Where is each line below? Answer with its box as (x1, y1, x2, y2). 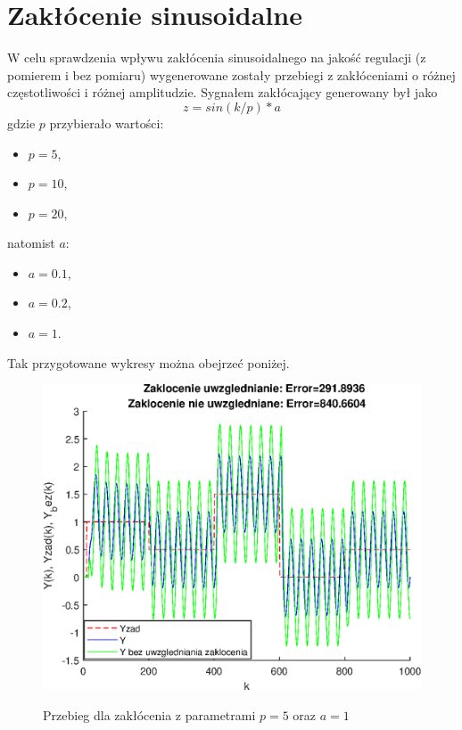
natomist (7, 234, 55, 252)
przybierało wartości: (49, 113, 164, 132)
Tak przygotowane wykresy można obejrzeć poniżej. (7, 353, 290, 372)
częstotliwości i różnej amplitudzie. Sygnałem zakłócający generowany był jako (7, 83, 438, 102)
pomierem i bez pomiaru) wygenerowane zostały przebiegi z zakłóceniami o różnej (7, 65, 456, 84)
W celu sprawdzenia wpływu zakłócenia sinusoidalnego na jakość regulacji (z (7, 48, 426, 67)
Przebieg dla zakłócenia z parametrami (43, 705, 256, 724)
